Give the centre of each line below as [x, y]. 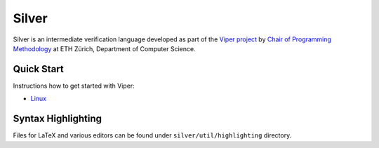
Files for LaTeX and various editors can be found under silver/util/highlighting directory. [152, 135]
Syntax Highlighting [57, 119]
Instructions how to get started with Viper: [74, 86]
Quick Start [38, 69]
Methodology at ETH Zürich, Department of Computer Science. [104, 48]
